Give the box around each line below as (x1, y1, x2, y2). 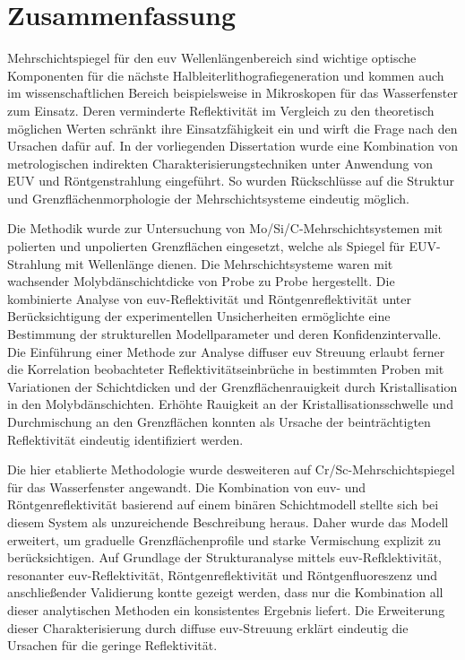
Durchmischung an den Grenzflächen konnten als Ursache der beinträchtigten (7, 412, 431, 430)
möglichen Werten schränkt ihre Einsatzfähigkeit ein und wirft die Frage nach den (7, 118, 458, 137)
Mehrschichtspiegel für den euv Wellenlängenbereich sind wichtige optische (7, 48, 417, 67)
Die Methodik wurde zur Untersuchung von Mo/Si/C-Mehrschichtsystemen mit (7, 219, 443, 238)
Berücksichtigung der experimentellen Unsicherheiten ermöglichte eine (7, 307, 391, 326)
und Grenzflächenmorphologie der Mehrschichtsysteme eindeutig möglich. (7, 188, 409, 207)
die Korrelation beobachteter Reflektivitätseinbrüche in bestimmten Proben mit (7, 360, 444, 378)
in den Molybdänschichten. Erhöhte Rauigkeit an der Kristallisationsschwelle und (7, 395, 453, 413)
